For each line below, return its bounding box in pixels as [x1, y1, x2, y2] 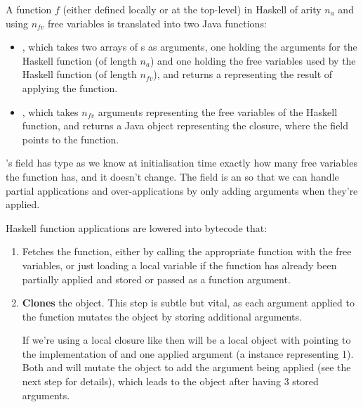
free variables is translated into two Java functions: [48, 15, 267, 30]
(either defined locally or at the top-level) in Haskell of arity [62, 2, 322, 16]
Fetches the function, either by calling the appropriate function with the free [22, 244, 352, 259]
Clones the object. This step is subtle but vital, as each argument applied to [22, 295, 355, 310]
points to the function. [22, 131, 119, 146]
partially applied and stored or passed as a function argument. [22, 271, 291, 286]
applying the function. [22, 80, 118, 95]
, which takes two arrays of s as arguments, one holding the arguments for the [22, 39, 357, 54]
